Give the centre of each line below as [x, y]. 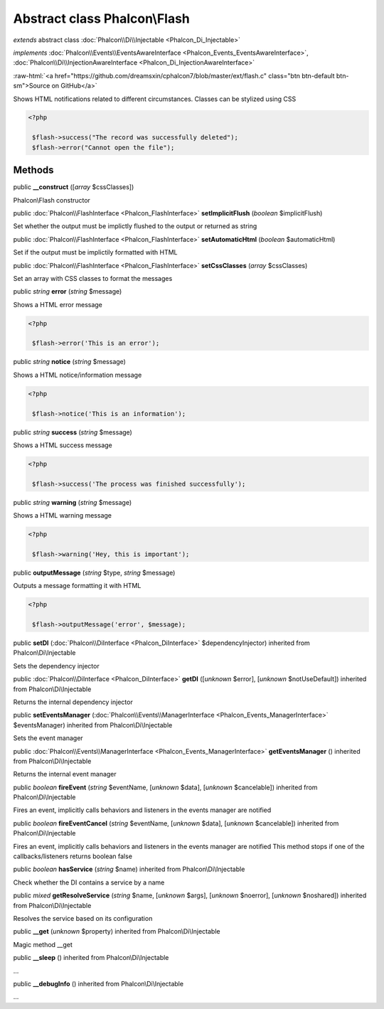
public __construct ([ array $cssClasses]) [74, 187]
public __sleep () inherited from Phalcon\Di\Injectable [91, 958]
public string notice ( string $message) [69, 362]
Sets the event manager [48, 738]
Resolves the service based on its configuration [83, 918]
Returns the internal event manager [65, 774]
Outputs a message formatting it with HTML [77, 586]
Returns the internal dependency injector [73, 702]
